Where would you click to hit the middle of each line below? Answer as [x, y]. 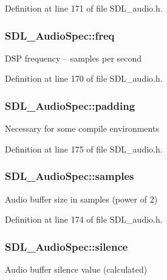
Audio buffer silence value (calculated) [76, 269]
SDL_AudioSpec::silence [66, 246]
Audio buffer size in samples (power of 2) [81, 199]
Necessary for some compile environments [82, 128]
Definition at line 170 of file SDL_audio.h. [84, 78]
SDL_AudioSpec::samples [70, 176]
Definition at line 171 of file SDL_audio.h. [84, 8]
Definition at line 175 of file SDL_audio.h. [84, 149]
